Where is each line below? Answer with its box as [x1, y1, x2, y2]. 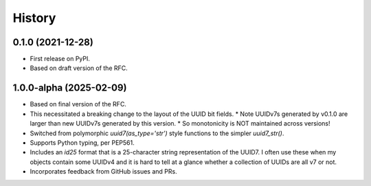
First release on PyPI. [30, 55, 91, 63]
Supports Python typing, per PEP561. [30, 138, 135, 147]
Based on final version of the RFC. [30, 100, 127, 108]
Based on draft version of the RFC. [30, 64, 128, 72]
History [12, 10, 56, 25]
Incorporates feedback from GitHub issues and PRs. [30, 167, 178, 176]
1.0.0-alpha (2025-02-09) [12, 82, 127, 94]
